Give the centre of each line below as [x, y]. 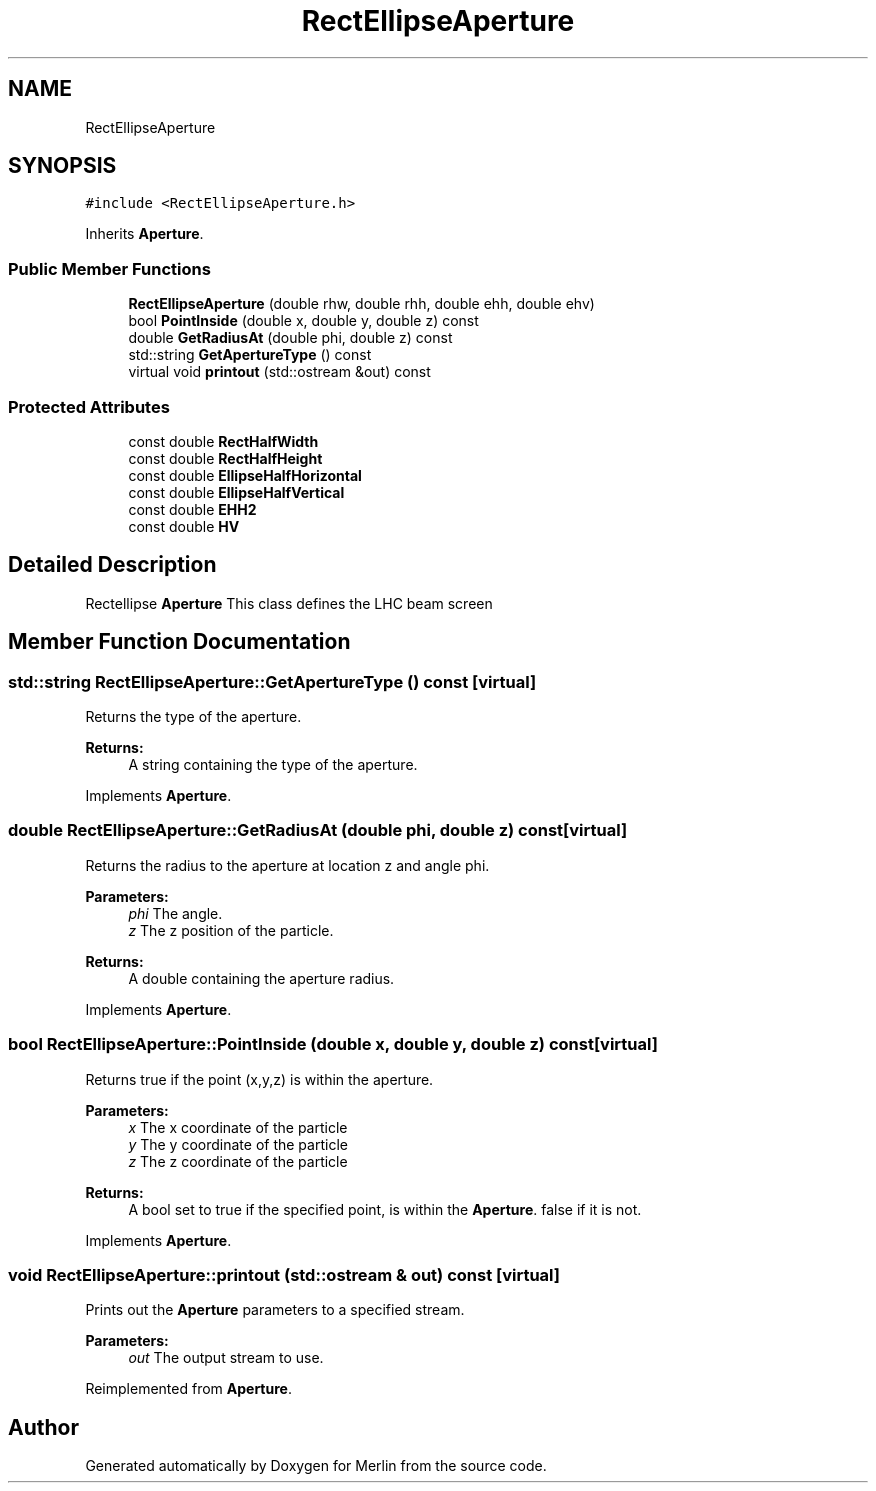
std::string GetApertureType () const [250, 355]
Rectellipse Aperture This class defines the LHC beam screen [289, 603]
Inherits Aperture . [144, 234]
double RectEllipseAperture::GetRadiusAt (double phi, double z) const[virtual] [318, 830]
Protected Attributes [89, 406]
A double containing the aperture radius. [261, 978]
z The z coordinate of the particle [238, 1161]
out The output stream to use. [226, 1358]
